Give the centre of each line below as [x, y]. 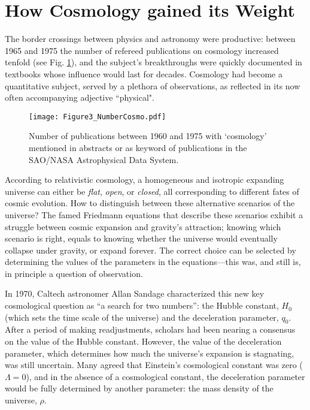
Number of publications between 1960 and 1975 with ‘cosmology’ [148, 136]
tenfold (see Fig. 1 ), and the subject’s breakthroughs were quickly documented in [154, 62]
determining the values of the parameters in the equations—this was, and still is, [153, 262]
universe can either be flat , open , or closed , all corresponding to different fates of [152, 191]
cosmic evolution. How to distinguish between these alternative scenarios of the [150, 203]
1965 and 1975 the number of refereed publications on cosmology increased [142, 50]
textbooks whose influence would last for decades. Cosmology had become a [144, 73]
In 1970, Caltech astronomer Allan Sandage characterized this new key [135, 293]
